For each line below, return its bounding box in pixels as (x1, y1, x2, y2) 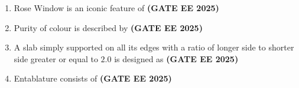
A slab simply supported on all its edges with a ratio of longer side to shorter (14, 41, 294, 53)
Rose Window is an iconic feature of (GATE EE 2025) (14, 2, 219, 13)
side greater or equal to (14, 52, 98, 65)
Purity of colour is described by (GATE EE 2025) (14, 21, 203, 33)
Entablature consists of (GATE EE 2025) (14, 72, 172, 84)
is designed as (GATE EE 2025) (114, 52, 239, 65)
